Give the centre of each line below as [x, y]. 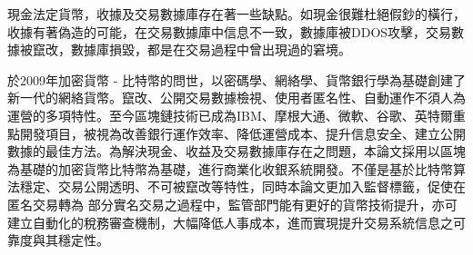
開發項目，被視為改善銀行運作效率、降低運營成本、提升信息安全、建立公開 [242, 133]
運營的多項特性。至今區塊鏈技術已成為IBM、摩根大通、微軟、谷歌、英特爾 [230, 115]
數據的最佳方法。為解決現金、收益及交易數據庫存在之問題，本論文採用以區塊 [236, 151]
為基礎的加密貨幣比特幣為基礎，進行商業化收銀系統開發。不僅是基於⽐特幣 [230, 168]
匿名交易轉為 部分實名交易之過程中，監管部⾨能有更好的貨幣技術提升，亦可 [232, 204]
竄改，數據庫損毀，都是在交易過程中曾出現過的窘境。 [191, 49]
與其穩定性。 [70, 240]
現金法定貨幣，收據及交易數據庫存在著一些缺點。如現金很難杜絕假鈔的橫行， [236, 14]
